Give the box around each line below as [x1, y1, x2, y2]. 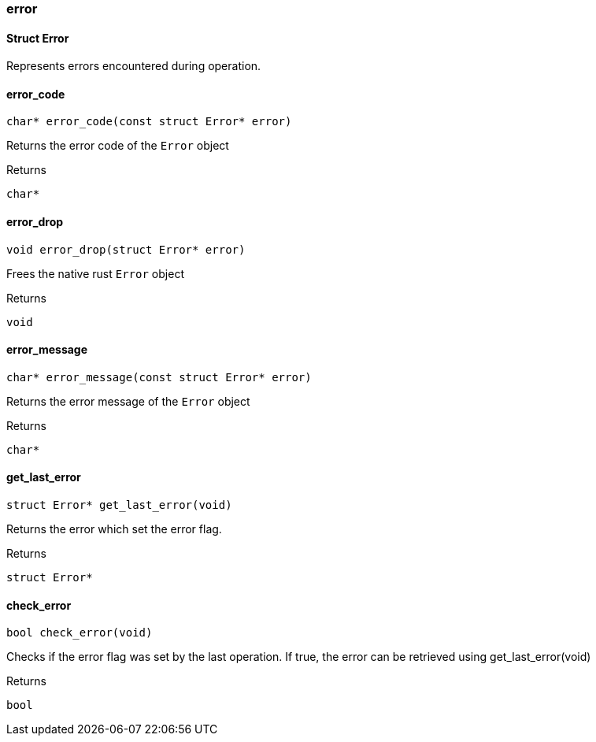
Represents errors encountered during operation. [6, 59, 261, 73]
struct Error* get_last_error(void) [6, 499, 232, 512]
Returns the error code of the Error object [6, 139, 229, 153]
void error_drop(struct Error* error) [6, 243, 246, 256]
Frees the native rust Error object [6, 266, 184, 280]
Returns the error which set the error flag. [6, 522, 222, 536]
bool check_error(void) [6, 626, 153, 640]
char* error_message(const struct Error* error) [6, 370, 312, 384]
